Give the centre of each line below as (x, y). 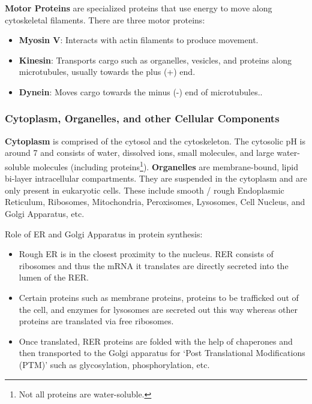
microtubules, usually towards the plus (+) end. (107, 72)
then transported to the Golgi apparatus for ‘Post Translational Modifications (162, 353)
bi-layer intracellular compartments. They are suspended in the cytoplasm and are (156, 178)
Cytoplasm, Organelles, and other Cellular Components (142, 118)
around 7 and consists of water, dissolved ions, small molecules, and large (139, 153)
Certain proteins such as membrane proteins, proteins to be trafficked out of (159, 297)
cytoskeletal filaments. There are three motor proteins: (105, 19)
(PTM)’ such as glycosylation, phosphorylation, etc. (114, 364)
